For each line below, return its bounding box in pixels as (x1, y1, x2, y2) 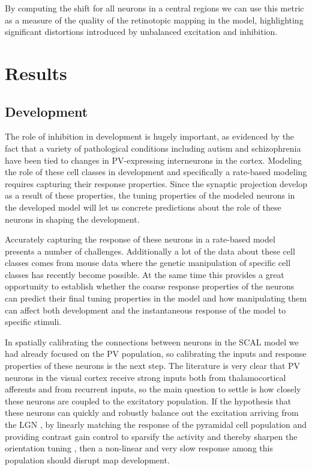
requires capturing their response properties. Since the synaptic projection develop (5, 177, 307, 190)
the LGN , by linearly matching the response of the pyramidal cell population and (5, 418, 307, 431)
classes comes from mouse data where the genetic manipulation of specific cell (5, 256, 291, 269)
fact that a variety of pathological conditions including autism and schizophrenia (5, 141, 301, 154)
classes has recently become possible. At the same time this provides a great (5, 268, 284, 280)
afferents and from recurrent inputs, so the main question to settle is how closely (5, 383, 301, 395)
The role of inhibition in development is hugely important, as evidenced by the (5, 130, 295, 143)
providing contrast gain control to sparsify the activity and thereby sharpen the (5, 430, 298, 442)
